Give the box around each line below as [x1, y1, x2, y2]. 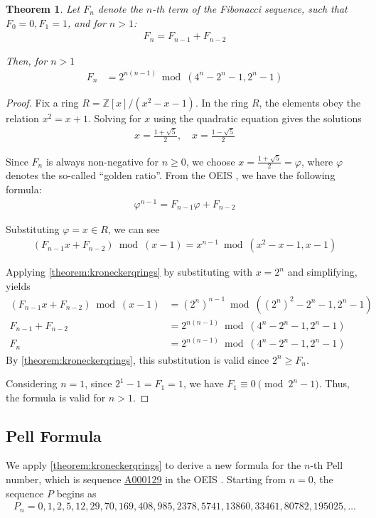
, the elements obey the [259, 95, 361, 109]
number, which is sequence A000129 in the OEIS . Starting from [6, 472, 286, 487]
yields [6, 278, 31, 293]
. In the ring [195, 95, 249, 109]
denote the [97, 1, 143, 16]
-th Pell [310, 458, 343, 473]
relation [6, 110, 39, 125]
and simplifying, [287, 264, 358, 279]
